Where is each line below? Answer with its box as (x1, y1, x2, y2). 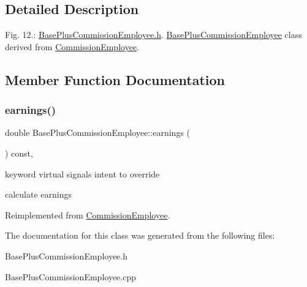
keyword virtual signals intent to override (5, 167, 160, 180)
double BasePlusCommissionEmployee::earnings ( (5, 126, 191, 139)
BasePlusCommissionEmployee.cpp (5, 270, 136, 283)
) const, (5, 146, 33, 159)
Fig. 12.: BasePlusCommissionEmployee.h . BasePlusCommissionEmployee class (5, 28, 302, 41)
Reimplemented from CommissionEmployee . (5, 208, 170, 221)
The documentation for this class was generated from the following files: (5, 229, 275, 242)
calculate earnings (5, 188, 72, 201)
